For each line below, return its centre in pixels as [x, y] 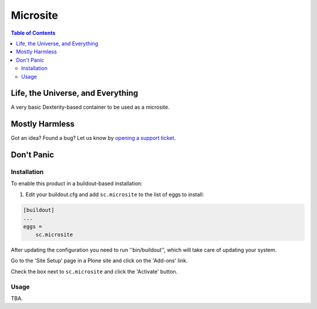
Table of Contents [33, 33]
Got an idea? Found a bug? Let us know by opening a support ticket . [93, 138]
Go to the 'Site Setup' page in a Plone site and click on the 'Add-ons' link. [99, 261]
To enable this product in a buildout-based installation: [77, 184]
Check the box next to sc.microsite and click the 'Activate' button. [94, 271]
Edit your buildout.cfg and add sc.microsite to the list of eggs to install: [115, 194]
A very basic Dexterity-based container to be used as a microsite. [90, 107]
